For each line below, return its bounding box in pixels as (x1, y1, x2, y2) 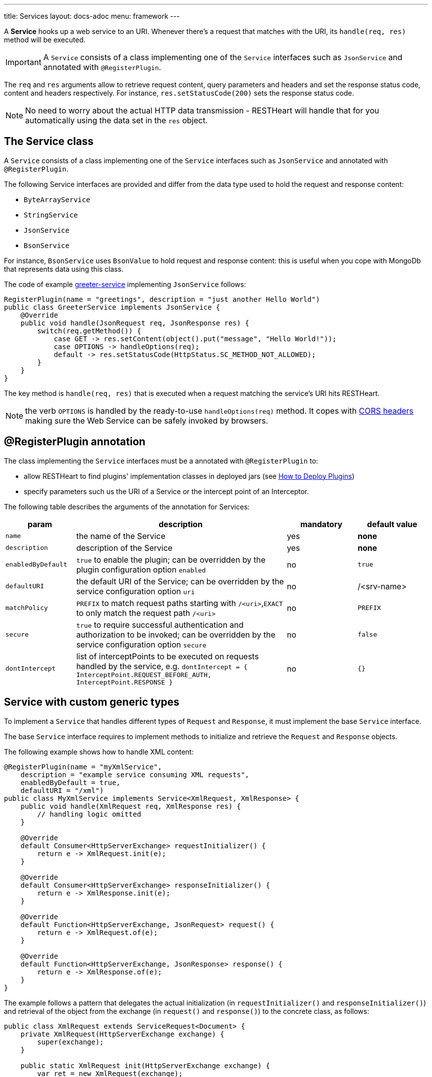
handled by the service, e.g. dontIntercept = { (76, 661, 248, 671)
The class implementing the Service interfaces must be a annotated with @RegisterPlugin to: (4, 456, 318, 465)
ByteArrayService (24, 195, 90, 204)
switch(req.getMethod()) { (37, 326, 142, 335)
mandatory (300, 519, 343, 529)
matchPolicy (5, 604, 48, 612)
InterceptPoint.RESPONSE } (76, 678, 173, 686)
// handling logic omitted (37, 810, 142, 818)
